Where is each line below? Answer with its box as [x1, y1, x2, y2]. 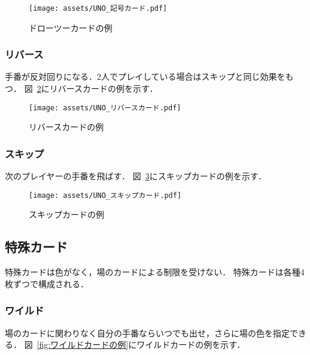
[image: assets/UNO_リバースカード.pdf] [29, 103, 181, 112]
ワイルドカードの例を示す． [136, 338, 245, 351]
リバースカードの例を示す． [49, 82, 158, 95]
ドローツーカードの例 [29, 21, 113, 34]
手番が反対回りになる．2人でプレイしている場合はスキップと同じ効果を [5, 70, 285, 83]
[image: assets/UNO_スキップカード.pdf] [29, 191, 182, 200]
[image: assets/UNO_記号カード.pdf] [29, 4, 168, 13]
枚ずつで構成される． [5, 277, 89, 290]
